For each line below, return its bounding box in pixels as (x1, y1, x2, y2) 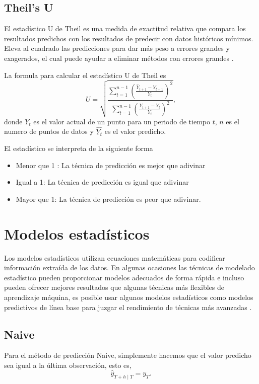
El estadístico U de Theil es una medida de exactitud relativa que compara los (4, 23, 246, 34)
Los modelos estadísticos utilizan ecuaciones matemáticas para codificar (4, 252, 225, 263)
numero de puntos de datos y (4, 126, 94, 136)
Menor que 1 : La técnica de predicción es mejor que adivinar (16, 160, 206, 170)
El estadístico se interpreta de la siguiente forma (4, 143, 153, 153)
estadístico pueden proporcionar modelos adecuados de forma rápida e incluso (4, 272, 244, 282)
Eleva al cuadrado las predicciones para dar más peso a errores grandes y (4, 43, 230, 53)
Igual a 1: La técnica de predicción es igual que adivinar (16, 177, 189, 187)
